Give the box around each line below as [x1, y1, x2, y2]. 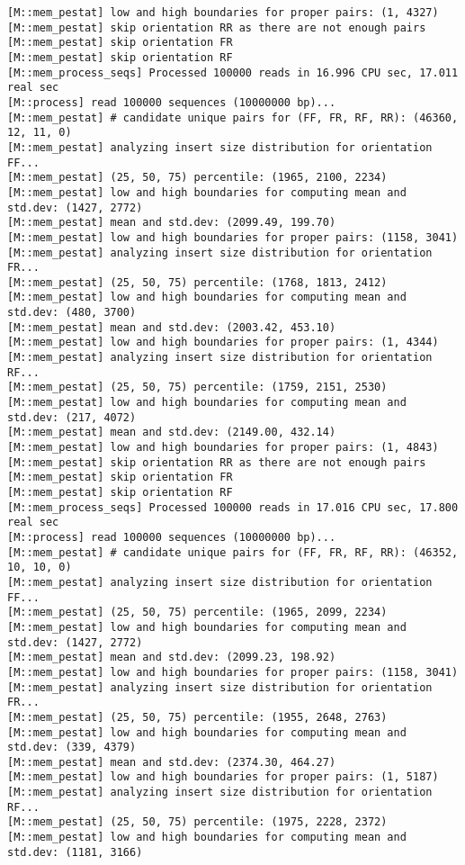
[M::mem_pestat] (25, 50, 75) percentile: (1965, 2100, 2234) [7, 171, 388, 185]
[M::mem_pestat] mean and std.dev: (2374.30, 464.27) [7, 755, 336, 769]
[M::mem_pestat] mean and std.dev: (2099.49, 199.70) [7, 216, 336, 230]
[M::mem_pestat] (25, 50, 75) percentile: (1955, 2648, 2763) [7, 710, 388, 724]
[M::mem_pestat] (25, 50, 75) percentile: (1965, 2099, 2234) [7, 606, 388, 619]
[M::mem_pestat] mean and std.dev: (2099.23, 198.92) [7, 651, 336, 664]
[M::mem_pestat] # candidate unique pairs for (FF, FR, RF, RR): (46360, [7, 111, 459, 124]
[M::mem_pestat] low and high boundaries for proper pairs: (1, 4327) [7, 6, 439, 19]
